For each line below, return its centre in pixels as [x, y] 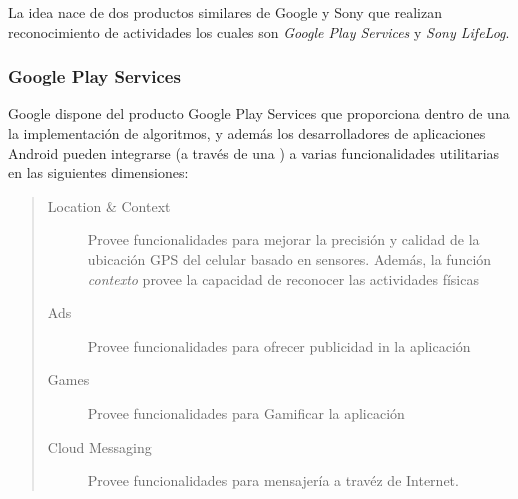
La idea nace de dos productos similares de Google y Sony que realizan [225, 12]
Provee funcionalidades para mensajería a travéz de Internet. [273, 480]
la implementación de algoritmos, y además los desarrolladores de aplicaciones [247, 133]
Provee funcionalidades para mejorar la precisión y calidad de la [283, 239]
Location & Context [109, 205]
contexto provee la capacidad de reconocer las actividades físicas [283, 278]
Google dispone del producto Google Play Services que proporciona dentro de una [259, 113]
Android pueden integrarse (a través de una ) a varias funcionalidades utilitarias [254, 152]
